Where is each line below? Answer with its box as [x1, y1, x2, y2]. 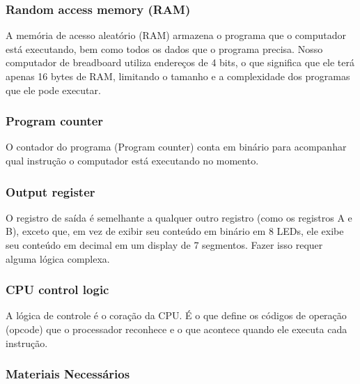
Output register [6, 183, 95, 200]
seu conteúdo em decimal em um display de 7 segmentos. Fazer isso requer [6, 238, 323, 252]
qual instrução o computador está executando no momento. [6, 153, 259, 167]
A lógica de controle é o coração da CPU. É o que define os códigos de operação [6, 308, 347, 323]
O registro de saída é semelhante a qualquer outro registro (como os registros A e [6, 210, 352, 224]
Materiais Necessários [6, 365, 130, 383]
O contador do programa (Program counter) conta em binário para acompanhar [6, 139, 347, 154]
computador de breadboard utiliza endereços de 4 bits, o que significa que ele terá [6, 55, 354, 70]
